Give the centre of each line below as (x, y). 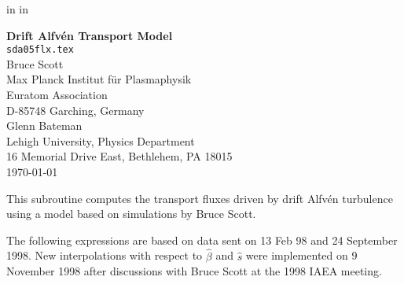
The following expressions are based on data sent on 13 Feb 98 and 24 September (202, 240)
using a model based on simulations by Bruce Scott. (131, 214)
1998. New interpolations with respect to (105, 255)
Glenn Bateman (44, 125)
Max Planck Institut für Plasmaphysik (99, 79)
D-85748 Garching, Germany (75, 110)
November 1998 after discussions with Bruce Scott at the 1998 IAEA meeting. (194, 271)
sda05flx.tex (40, 50)
